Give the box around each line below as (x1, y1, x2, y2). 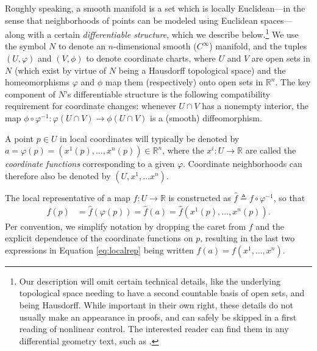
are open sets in (251, 52, 310, 65)
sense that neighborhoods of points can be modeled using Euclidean (5, 13, 258, 26)
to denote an (58, 40, 105, 52)
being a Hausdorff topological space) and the (118, 63, 286, 76)
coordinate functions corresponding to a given (5, 157, 175, 170)
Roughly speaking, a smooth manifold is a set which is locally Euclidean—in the (5, 2, 305, 14)
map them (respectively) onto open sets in (105, 76, 263, 88)
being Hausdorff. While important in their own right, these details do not (19, 299, 293, 311)
